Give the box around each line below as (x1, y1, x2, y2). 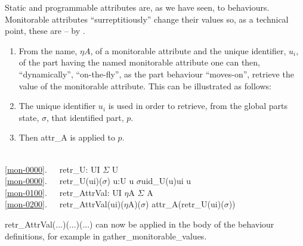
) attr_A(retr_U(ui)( (146, 198, 224, 210)
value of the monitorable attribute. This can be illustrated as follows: (18, 79, 271, 92)
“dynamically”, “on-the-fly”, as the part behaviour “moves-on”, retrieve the (18, 67, 294, 80)
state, (18, 111, 39, 123)
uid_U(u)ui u (141, 175, 191, 187)
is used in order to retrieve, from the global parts (108, 99, 288, 112)
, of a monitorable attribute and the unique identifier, (90, 44, 286, 57)
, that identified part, (46, 111, 124, 123)
